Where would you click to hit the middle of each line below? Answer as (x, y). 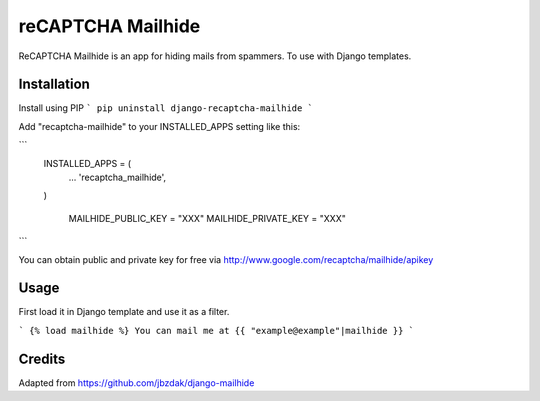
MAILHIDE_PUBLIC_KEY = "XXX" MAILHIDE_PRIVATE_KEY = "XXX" (207, 218)
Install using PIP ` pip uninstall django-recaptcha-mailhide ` (166, 108)
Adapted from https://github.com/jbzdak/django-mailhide (136, 382)
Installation (54, 84)
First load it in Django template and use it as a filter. (124, 312)
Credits (42, 358)
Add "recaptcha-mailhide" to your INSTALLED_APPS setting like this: (159, 126)
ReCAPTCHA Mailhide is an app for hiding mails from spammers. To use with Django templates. (215, 56)
